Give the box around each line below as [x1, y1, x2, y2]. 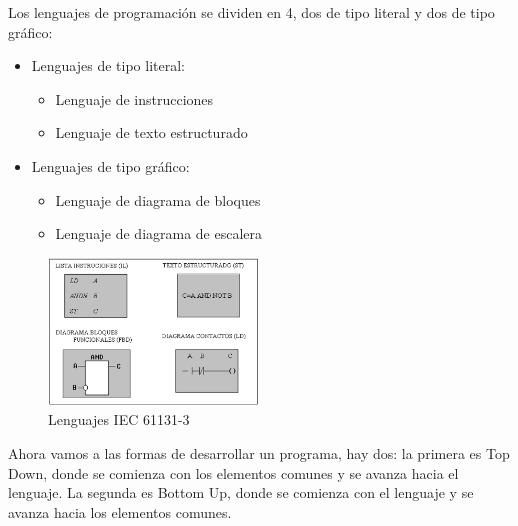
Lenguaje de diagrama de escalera [55, 223, 263, 244]
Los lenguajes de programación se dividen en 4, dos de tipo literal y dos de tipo [8, 2, 495, 22]
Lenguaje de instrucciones [55, 88, 214, 109]
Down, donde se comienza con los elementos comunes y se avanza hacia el [8, 462, 459, 483]
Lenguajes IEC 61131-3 [48, 409, 190, 430]
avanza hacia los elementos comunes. [8, 501, 232, 522]
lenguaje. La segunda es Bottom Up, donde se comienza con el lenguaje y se [8, 482, 474, 503]
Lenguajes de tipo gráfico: [31, 155, 190, 176]
